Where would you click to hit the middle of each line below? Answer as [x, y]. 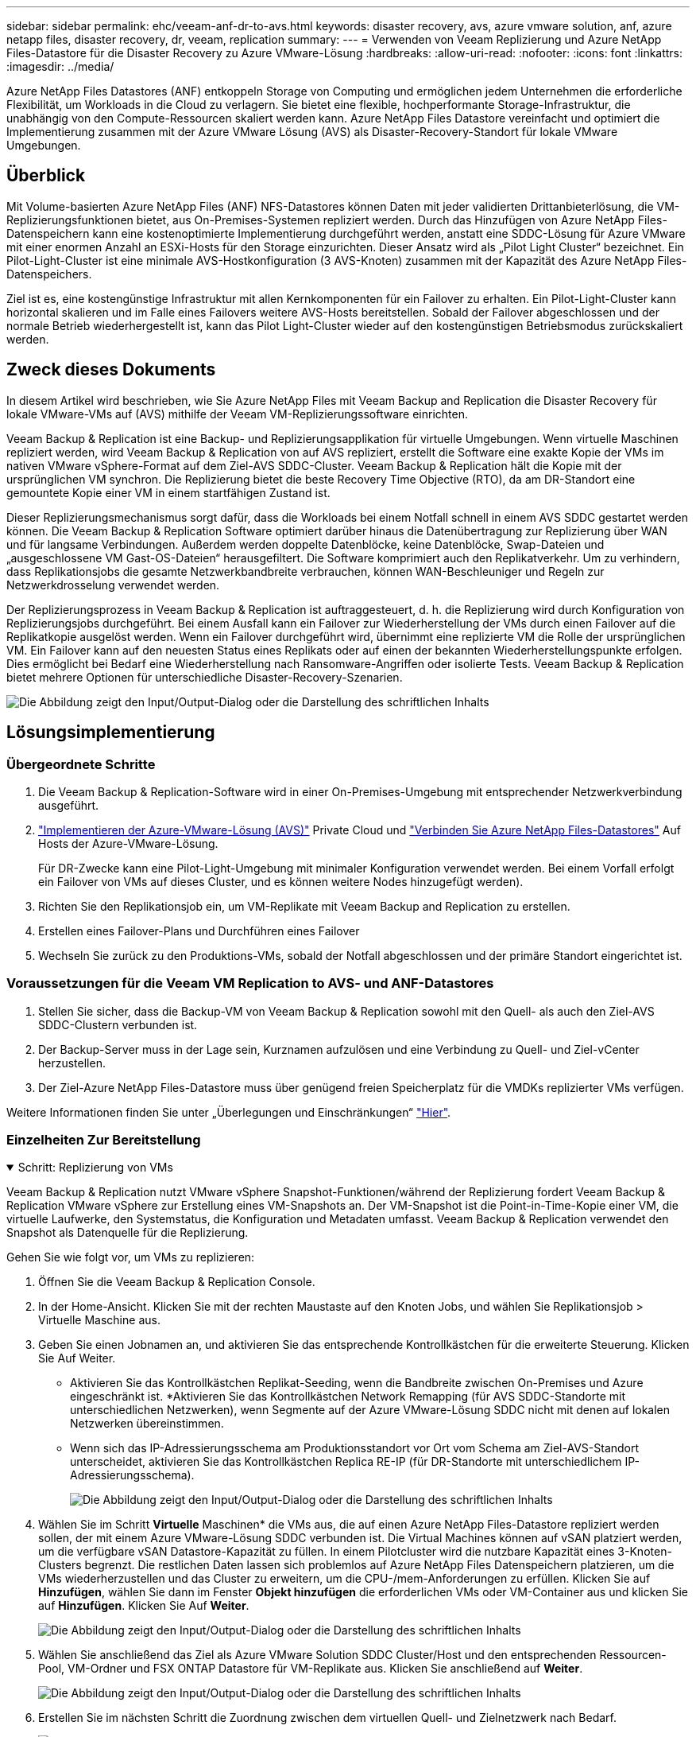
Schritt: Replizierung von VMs [95, 1168]
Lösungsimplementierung [111, 732]
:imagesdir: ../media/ [60, 66]
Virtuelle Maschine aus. [99, 1320]
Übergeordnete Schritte [81, 764]
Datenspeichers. [49, 274]
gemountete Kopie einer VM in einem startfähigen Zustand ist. [168, 492]
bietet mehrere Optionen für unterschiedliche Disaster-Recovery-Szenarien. [205, 677]
